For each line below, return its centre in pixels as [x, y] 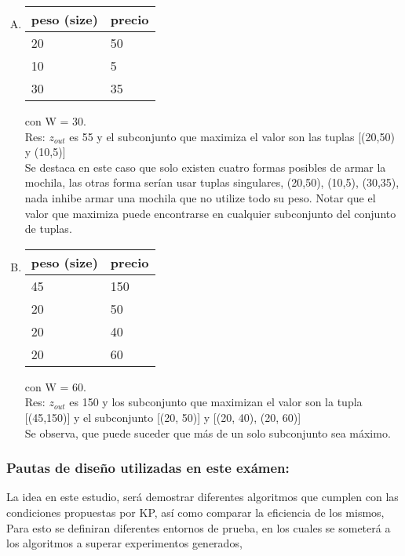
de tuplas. [48, 229]
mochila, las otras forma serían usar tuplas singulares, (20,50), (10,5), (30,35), [212, 182]
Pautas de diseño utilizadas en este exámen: [148, 468]
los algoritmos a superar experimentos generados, [124, 543]
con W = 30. [55, 121]
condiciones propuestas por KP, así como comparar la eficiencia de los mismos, [195, 512]
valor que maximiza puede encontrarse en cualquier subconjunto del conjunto [210, 213]
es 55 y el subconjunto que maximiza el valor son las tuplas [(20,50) [232, 136]
